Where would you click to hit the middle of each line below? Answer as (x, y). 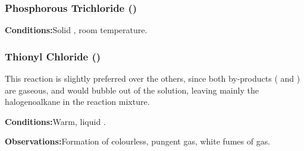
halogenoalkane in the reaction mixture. (77, 102)
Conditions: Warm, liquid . (55, 121)
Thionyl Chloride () (53, 56)
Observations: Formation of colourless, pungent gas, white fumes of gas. (138, 141)
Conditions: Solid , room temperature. (76, 30)
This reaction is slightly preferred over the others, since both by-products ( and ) (153, 78)
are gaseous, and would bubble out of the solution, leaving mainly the (132, 90)
